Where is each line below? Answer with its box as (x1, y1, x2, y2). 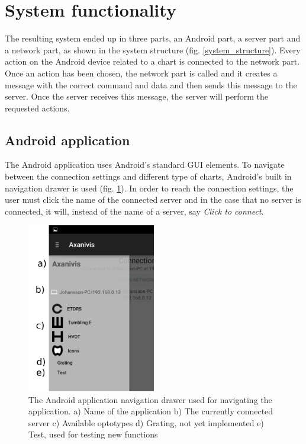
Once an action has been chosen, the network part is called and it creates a (5, 66, 278, 79)
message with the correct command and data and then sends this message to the (5, 78, 297, 91)
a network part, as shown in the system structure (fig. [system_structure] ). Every (5, 43, 301, 56)
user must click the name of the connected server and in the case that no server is (5, 193, 301, 206)
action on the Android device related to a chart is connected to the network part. (5, 55, 300, 68)
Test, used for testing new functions (28, 428, 158, 440)
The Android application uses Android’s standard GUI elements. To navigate (5, 158, 285, 171)
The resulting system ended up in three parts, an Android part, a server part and (5, 32, 301, 44)
